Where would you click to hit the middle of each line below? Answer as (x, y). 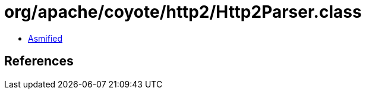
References (39, 61)
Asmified (45, 38)
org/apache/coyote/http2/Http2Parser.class (183, 12)
